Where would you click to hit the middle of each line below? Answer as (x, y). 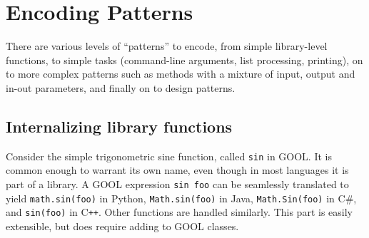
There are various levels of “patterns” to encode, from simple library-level (167, 46)
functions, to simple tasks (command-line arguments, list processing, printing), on (184, 59)
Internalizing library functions (119, 126)
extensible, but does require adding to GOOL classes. (122, 226)
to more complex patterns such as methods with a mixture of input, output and (181, 74)
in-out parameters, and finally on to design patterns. (121, 87)
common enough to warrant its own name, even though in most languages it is (177, 170)
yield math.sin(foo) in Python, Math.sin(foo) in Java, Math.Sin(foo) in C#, (181, 198)
